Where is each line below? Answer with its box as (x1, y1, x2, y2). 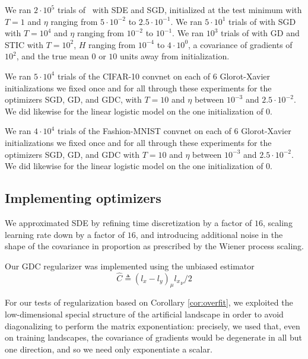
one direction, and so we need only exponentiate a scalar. (5, 342, 212, 355)
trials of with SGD (228, 15, 296, 27)
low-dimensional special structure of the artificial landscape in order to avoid (5, 307, 284, 320)
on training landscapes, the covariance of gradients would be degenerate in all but (5, 331, 302, 344)
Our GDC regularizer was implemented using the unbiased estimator (5, 259, 255, 272)
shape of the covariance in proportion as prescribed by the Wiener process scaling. (5, 240, 304, 252)
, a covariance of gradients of (188, 38, 293, 50)
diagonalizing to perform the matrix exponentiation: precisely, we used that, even (5, 319, 300, 332)
